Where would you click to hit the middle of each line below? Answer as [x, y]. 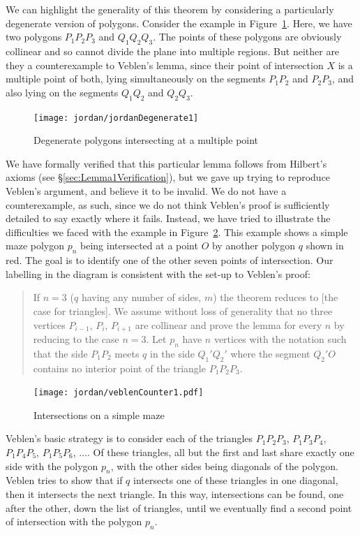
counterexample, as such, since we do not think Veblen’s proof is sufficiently [168, 204]
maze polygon [35, 245]
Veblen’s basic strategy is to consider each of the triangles [129, 438]
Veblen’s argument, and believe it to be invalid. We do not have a [146, 191]
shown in [325, 245]
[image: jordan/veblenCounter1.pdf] [119, 393]
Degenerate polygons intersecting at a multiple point [146, 140]
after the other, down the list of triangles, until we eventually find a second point [179, 507]
